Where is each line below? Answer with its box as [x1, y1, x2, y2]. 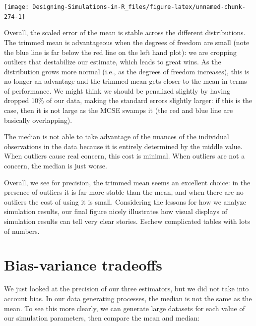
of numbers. [4, 225, 40, 236]
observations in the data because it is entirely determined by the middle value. [4, 141, 243, 151]
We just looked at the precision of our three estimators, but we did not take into [4, 283, 249, 294]
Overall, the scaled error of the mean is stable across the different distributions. [4, 27, 246, 38]
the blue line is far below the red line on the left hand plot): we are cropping [4, 47, 237, 57]
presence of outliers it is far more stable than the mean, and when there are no [4, 187, 244, 197]
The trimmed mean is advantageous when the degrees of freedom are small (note [4, 37, 250, 47]
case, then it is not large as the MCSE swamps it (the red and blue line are [4, 105, 233, 115]
